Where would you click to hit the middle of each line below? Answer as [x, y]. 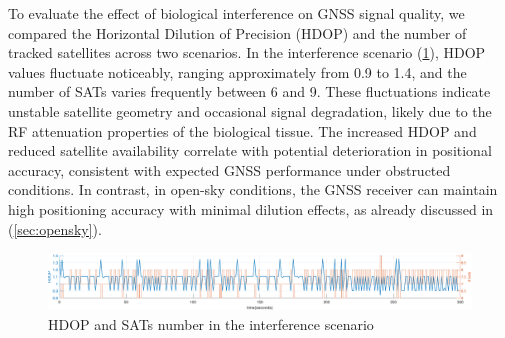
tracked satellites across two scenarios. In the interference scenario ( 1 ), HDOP [247, 52]
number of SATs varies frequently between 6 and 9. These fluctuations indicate [249, 91]
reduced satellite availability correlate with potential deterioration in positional [250, 150]
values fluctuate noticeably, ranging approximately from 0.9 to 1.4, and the [237, 71]
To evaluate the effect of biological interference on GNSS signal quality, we [236, 13]
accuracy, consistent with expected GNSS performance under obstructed [229, 169]
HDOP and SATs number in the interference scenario [211, 323]
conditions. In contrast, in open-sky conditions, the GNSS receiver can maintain [253, 189]
